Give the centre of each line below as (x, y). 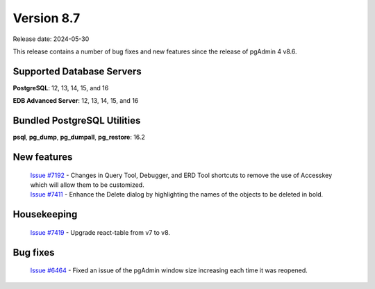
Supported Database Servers (77, 71)
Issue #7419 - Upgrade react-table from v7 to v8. (100, 232)
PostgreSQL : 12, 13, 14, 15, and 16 (61, 88)
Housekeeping (45, 214)
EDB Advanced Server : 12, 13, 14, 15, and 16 (76, 101)
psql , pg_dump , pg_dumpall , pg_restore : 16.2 (79, 137)
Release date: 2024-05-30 (51, 39)
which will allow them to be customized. (87, 185)
